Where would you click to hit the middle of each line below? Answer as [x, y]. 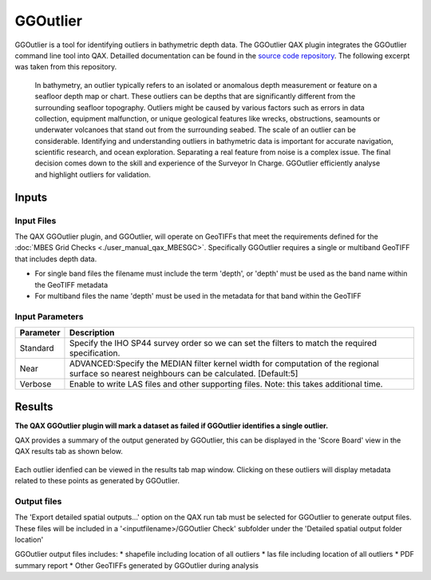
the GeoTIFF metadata [71, 284]
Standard [37, 348]
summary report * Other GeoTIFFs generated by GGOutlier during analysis [137, 565]
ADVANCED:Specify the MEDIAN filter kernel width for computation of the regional [224, 363]
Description [92, 333]
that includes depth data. [56, 259]
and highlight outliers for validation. [93, 174]
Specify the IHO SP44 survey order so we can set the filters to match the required [223, 344]
